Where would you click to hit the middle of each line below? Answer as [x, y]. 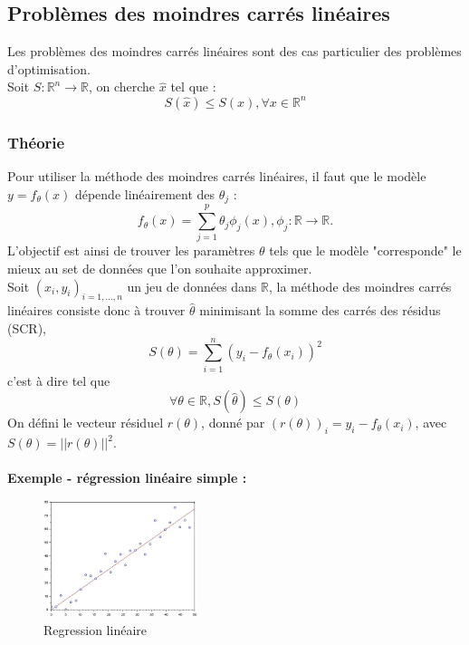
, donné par [233, 423]
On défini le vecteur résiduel [86, 423]
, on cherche [122, 87]
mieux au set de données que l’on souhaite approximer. [160, 268]
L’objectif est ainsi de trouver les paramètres [131, 250]
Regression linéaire [95, 629]
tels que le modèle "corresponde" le [365, 250]
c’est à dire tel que [59, 380]
